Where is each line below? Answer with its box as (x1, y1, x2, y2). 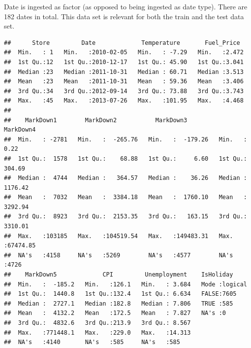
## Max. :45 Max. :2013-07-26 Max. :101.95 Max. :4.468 (4, 97, 244, 104)
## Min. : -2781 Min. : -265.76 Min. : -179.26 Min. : (4, 136, 247, 143)
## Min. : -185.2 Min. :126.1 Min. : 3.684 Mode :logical (4, 280, 247, 288)
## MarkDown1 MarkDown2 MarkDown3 (4, 116, 188, 124)
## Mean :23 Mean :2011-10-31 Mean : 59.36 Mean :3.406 (4, 78, 244, 85)
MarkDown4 (4, 126, 36, 134)
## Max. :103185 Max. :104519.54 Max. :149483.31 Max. (4, 232, 233, 240)
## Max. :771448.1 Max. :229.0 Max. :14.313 (4, 329, 191, 336)
